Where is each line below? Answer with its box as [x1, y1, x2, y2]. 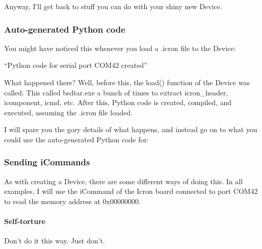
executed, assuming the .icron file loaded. [4, 107, 133, 117]
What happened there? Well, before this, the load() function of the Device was [4, 77, 250, 87]
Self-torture [4, 216, 46, 227]
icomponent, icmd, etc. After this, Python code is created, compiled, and [4, 97, 232, 108]
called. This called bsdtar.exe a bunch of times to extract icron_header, [4, 87, 228, 97]
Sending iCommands [4, 156, 90, 168]
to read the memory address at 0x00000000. [4, 195, 141, 206]
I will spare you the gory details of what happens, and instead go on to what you [4, 124, 257, 135]
